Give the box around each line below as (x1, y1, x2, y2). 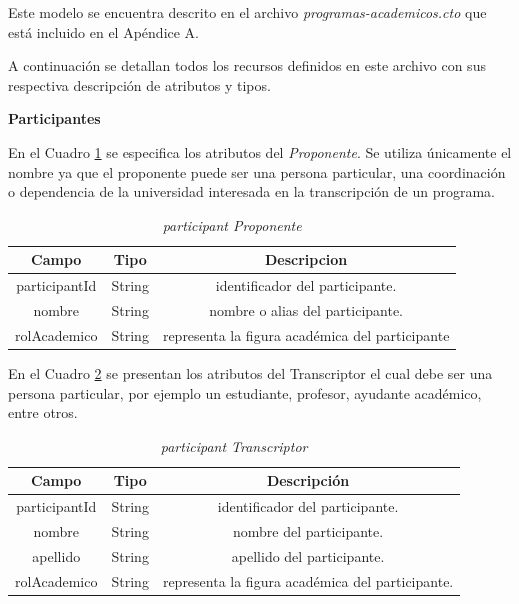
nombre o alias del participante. (209, 300, 404, 321)
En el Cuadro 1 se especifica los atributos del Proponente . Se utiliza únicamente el (8, 141, 512, 162)
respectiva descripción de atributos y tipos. (8, 74, 271, 95)
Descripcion (264, 249, 348, 270)
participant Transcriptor (160, 435, 308, 456)
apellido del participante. (231, 545, 385, 566)
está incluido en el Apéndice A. (8, 21, 200, 42)
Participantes (8, 108, 101, 129)
